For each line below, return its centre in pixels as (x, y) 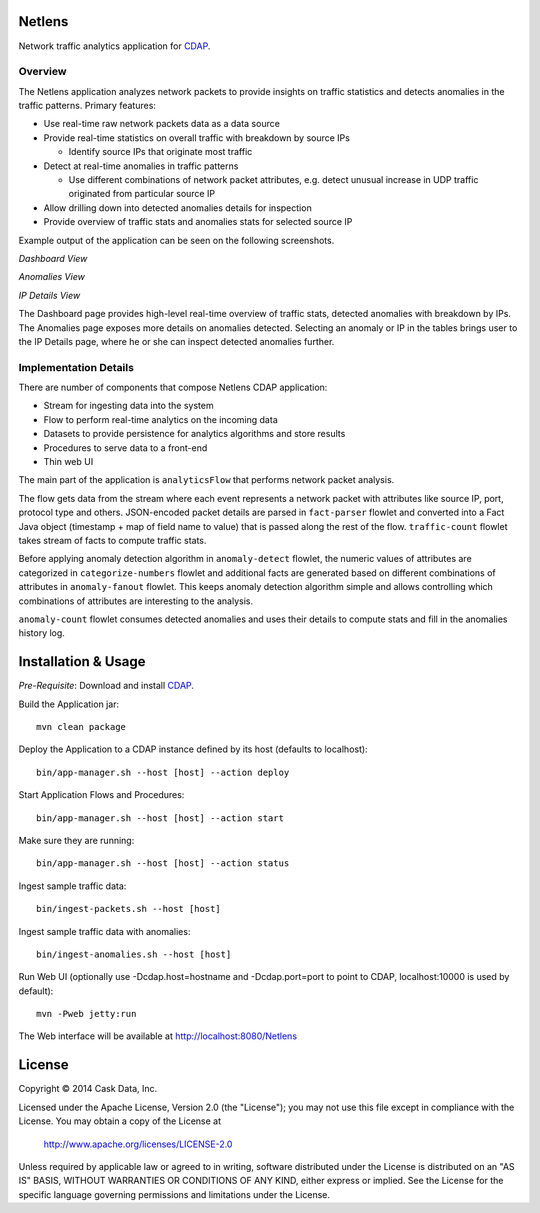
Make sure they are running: (76, 840)
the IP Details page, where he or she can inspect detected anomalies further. (176, 341)
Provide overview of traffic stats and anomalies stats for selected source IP (198, 222)
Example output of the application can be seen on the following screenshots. (176, 240)
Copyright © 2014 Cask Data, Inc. (88, 1089)
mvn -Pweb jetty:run (86, 1014)
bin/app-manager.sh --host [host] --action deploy (163, 772)
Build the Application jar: (69, 704)
